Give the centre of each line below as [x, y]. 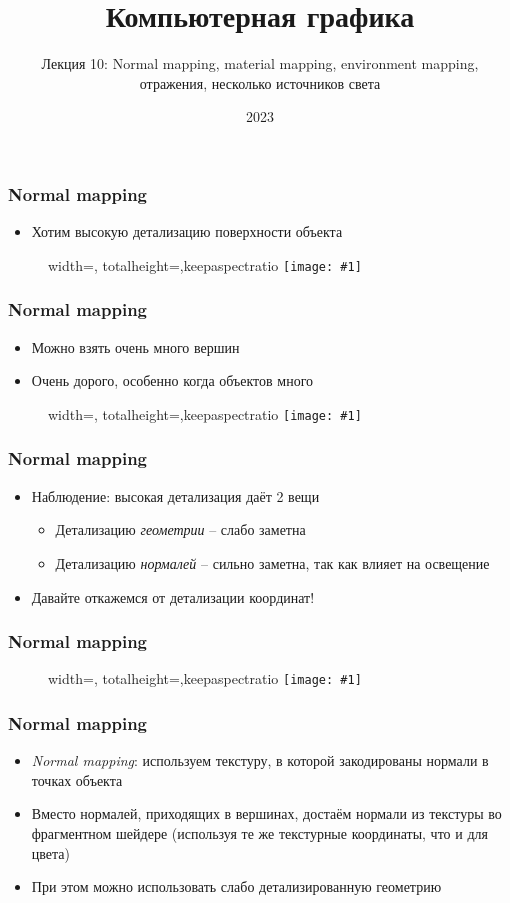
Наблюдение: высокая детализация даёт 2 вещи [175, 495]
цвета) [50, 852]
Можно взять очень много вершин [135, 346]
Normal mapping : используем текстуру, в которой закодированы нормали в [260, 760]
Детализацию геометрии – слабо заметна [180, 529]
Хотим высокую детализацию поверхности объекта [187, 231]
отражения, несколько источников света [260, 82]
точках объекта [77, 779]
